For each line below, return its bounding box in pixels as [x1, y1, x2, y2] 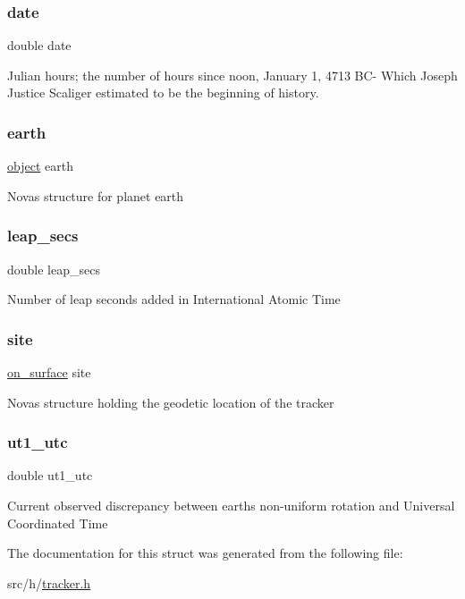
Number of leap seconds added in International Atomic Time [7, 290, 341, 308]
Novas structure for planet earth [7, 186, 184, 205]
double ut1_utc [7, 466, 93, 485]
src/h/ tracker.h [7, 573, 91, 592]
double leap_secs [7, 259, 100, 278]
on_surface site [7, 363, 91, 382]
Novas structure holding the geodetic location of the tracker [7, 392, 334, 411]
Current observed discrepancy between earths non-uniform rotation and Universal [7, 496, 455, 515]
